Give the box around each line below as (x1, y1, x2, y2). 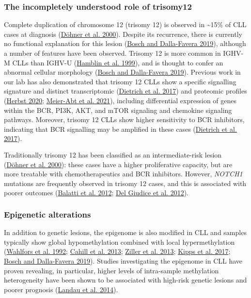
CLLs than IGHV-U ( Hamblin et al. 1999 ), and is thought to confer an (12, 57, 223, 67)
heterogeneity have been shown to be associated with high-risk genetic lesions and (4, 275, 247, 285)
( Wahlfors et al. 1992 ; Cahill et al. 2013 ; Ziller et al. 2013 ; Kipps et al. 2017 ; (4, 246, 231, 256)
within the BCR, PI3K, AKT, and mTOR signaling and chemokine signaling (4, 105, 232, 115)
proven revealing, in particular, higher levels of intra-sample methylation (4, 265, 219, 275)
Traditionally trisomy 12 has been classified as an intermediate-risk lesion (4, 149, 222, 159)
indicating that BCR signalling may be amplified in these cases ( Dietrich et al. (4, 124, 237, 134)
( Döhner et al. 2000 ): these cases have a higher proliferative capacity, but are (4, 159, 233, 169)
